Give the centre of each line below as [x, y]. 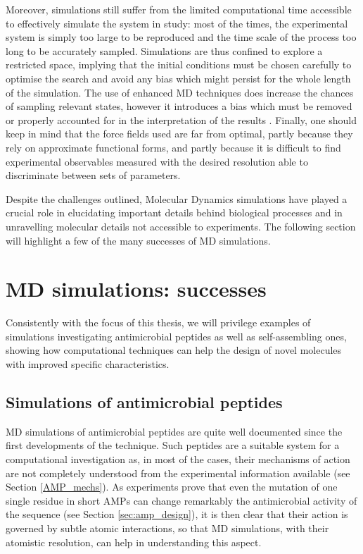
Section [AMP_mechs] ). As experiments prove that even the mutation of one [172, 487]
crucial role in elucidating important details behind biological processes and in [174, 213]
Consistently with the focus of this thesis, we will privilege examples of [158, 322]
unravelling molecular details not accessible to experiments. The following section [181, 226]
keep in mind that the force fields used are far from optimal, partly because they [179, 134]
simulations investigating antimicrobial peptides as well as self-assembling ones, [176, 336]
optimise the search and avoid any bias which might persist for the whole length [178, 78]
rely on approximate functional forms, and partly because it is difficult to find [173, 147]
